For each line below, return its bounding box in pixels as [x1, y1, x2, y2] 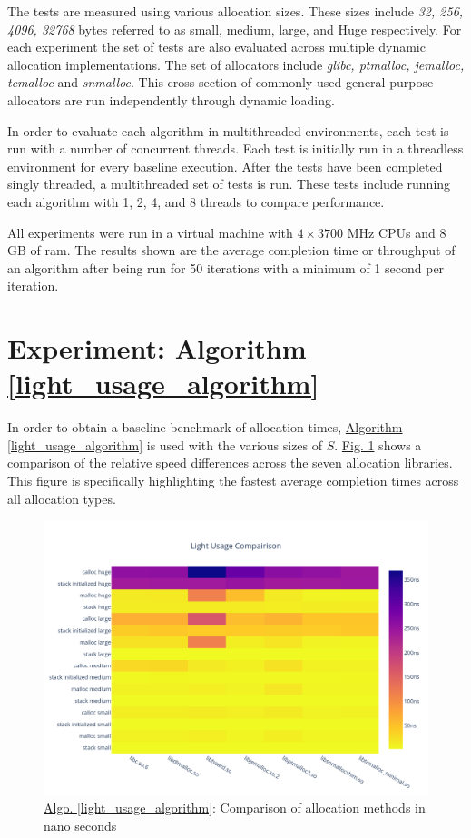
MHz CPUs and [347, 222, 436, 242]
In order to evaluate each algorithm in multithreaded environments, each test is [7, 121, 449, 140]
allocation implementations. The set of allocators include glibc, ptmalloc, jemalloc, [7, 54, 465, 74]
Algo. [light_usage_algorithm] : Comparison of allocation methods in [44, 798, 426, 817]
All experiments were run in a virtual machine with [7, 222, 293, 242]
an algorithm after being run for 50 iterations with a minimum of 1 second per [7, 258, 445, 277]
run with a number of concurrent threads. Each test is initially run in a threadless [7, 139, 464, 158]
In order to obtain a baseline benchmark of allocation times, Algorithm [7, 418, 403, 437]
